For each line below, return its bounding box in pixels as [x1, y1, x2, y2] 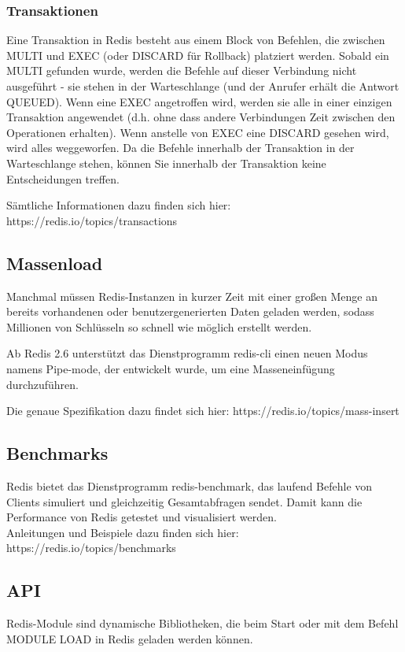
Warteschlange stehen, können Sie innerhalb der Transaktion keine [6, 154, 326, 171]
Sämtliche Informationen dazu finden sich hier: [6, 197, 231, 213]
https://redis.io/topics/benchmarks [6, 539, 176, 556]
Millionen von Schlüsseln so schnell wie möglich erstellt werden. [6, 318, 312, 335]
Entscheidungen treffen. [6, 170, 120, 187]
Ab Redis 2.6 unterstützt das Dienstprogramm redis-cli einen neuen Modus [6, 345, 368, 361]
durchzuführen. [6, 376, 79, 392]
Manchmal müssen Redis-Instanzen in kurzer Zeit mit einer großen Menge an [6, 287, 377, 304]
